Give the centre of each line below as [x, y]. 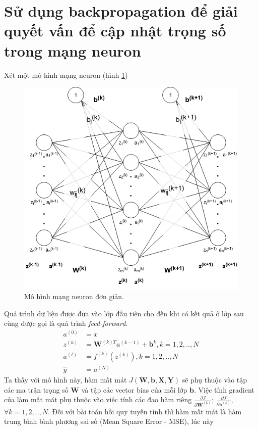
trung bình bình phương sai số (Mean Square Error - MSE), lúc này [109, 421]
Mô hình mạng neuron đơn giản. [74, 296]
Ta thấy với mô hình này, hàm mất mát [66, 379]
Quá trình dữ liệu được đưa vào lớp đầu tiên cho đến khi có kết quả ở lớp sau [124, 313]
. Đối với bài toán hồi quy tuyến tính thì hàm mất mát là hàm [145, 411]
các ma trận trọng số [36, 389]
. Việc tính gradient [224, 389]
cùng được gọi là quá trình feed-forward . [66, 323]
